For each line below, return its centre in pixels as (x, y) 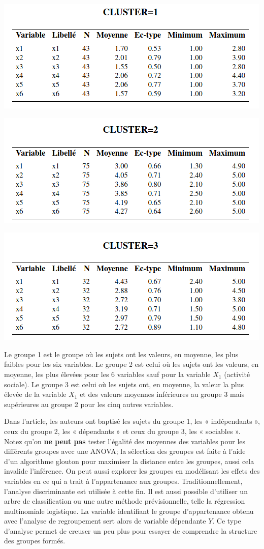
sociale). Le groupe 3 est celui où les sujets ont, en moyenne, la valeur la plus (124, 384)
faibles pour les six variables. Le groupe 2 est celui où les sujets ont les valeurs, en (131, 364)
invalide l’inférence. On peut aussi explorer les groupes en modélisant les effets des (132, 471)
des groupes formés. (35, 541)
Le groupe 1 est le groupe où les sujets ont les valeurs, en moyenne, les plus (121, 354)
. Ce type (227, 521)
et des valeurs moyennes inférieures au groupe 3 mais (162, 394)
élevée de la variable (35, 394)
